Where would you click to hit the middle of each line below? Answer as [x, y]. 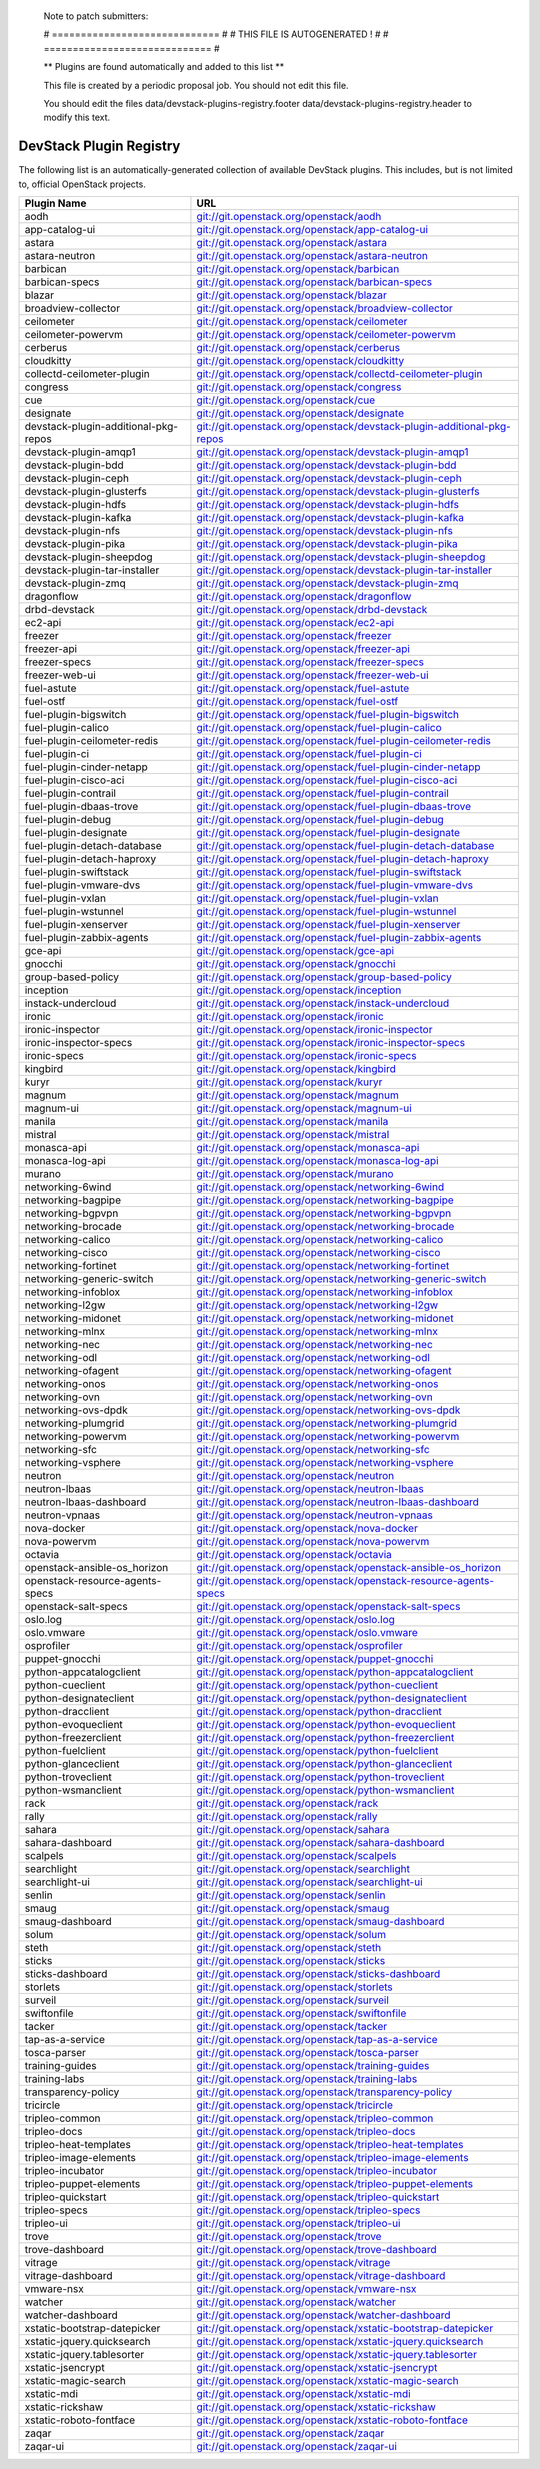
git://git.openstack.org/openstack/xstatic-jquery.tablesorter [336, 2355]
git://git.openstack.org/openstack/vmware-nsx [306, 2289]
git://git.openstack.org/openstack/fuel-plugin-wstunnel [326, 912]
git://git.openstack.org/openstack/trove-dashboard [316, 2250]
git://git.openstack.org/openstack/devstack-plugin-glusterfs [338, 492]
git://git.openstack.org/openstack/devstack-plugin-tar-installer [344, 570]
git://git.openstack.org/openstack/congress [299, 387]
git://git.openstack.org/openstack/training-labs [307, 2079]
